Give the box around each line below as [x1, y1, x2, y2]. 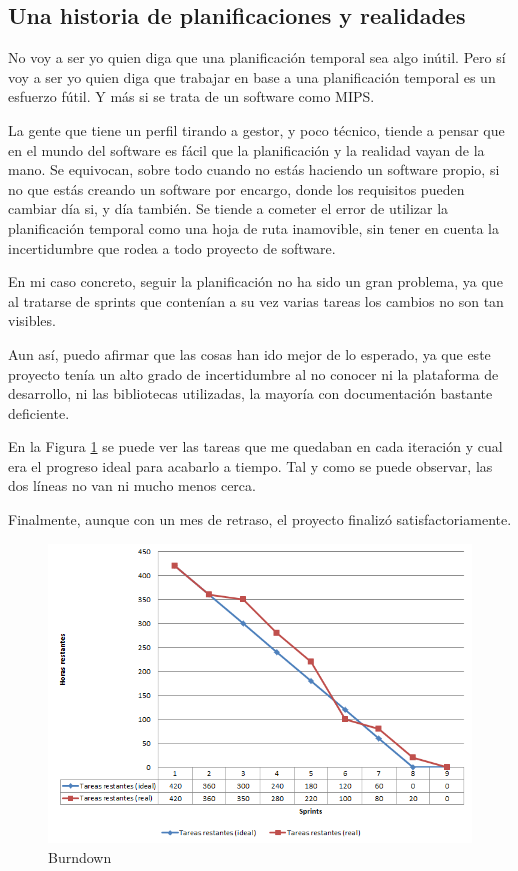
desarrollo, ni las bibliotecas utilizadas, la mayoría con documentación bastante [8, 383, 493, 404]
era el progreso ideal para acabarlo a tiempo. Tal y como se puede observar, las [8, 455, 493, 476]
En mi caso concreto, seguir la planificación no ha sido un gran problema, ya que [8, 271, 503, 292]
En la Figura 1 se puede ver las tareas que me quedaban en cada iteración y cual [8, 436, 503, 457]
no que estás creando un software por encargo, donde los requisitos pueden [8, 178, 465, 199]
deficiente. [8, 402, 70, 423]
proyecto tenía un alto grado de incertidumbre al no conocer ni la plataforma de [8, 363, 499, 384]
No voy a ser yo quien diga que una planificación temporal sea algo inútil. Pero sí [8, 47, 506, 68]
